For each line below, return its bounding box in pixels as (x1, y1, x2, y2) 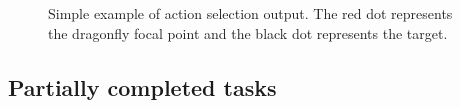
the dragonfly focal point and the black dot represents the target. (48, 22, 448, 43)
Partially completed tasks (8, 71, 277, 102)
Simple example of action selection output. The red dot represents (48, 3, 453, 23)
